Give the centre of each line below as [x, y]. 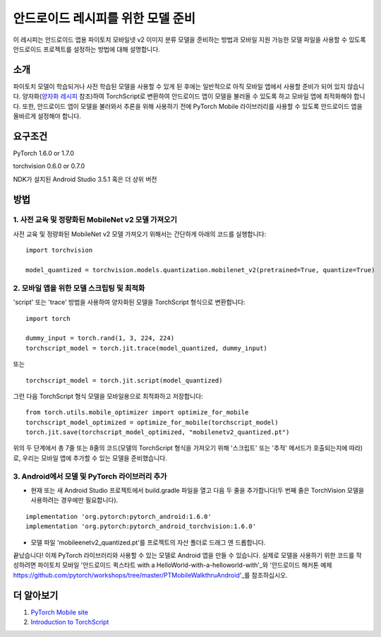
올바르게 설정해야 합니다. [47, 116]
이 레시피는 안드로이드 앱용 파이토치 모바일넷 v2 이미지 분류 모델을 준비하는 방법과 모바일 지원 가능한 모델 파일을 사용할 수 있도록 [189, 40]
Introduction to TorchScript [70, 622]
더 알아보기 [36, 595]
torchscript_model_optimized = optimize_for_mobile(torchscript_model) [152, 422]
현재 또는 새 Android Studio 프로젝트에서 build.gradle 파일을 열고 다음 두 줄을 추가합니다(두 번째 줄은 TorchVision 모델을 [198, 490]
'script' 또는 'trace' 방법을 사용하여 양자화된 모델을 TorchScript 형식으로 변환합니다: [129, 302]
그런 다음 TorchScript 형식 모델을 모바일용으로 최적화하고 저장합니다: [108, 396]
